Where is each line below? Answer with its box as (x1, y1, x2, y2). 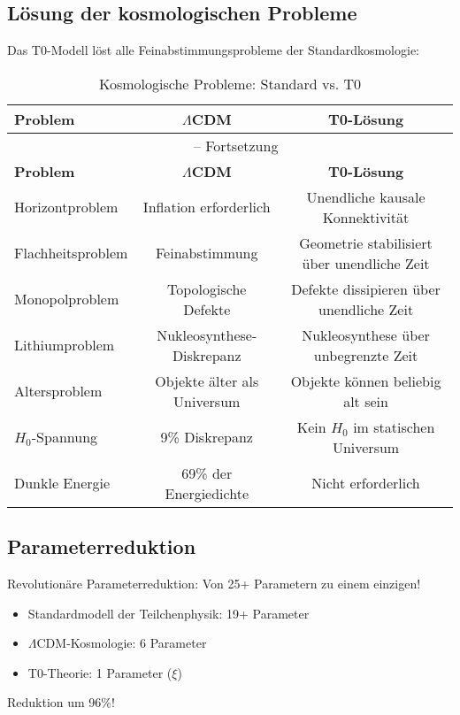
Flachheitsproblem (14, 242, 128, 264)
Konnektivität (322, 206, 410, 227)
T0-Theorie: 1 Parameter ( (27, 663, 172, 681)
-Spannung (31, 427, 98, 448)
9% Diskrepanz (160, 427, 253, 448)
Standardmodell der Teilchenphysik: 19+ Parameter (27, 604, 310, 622)
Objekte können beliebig (290, 370, 441, 391)
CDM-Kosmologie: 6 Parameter (36, 634, 207, 652)
